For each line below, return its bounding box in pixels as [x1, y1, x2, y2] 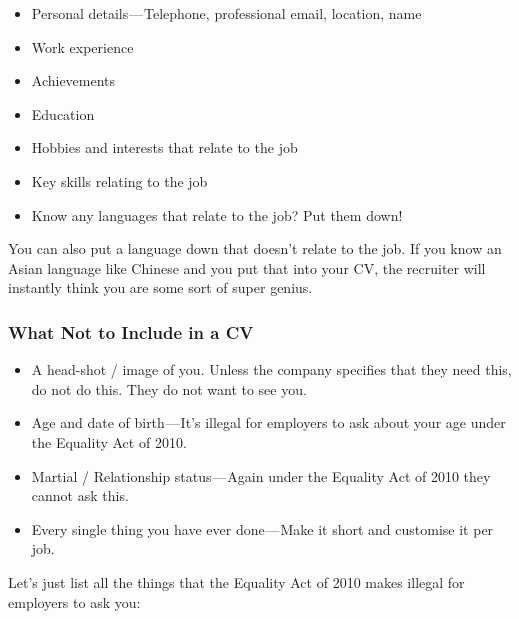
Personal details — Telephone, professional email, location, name [31, 3, 422, 23]
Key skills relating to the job [31, 170, 208, 191]
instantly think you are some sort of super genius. [8, 277, 313, 298]
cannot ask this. [31, 485, 129, 506]
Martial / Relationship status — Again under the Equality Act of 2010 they [31, 465, 491, 486]
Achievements [31, 70, 116, 91]
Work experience [31, 36, 134, 57]
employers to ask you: [8, 591, 141, 612]
